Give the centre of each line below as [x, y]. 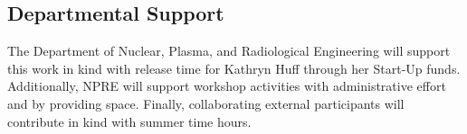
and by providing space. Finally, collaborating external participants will [206, 103]
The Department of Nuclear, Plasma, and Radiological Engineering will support [229, 51]
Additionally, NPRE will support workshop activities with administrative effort [227, 86]
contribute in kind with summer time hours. [129, 121]
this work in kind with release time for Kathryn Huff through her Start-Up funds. [234, 68]
